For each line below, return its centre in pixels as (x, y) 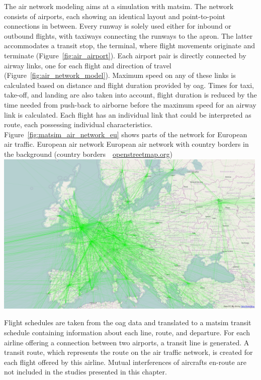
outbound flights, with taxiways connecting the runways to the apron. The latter (128, 35)
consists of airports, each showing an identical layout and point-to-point (115, 16)
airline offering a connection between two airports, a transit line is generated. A (127, 342)
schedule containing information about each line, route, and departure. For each (127, 332)
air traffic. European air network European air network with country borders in (126, 144)
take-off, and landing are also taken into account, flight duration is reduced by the (130, 95)
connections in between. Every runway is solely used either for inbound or (118, 26)
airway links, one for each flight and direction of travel (88, 65)
